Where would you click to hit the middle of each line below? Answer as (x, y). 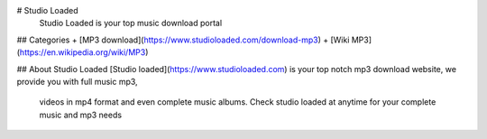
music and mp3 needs (80, 115)
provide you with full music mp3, (78, 81)
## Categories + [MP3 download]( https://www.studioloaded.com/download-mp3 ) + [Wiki (183, 40)
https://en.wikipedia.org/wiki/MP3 (83, 52)
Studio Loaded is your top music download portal (131, 23)
